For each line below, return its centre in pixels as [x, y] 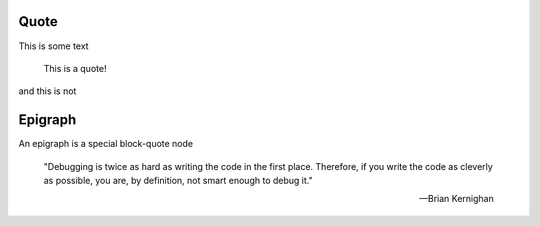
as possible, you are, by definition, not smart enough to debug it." [178, 180]
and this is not [47, 91]
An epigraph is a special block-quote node [106, 144]
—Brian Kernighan [456, 199]
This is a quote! [75, 68]
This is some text [53, 46]
